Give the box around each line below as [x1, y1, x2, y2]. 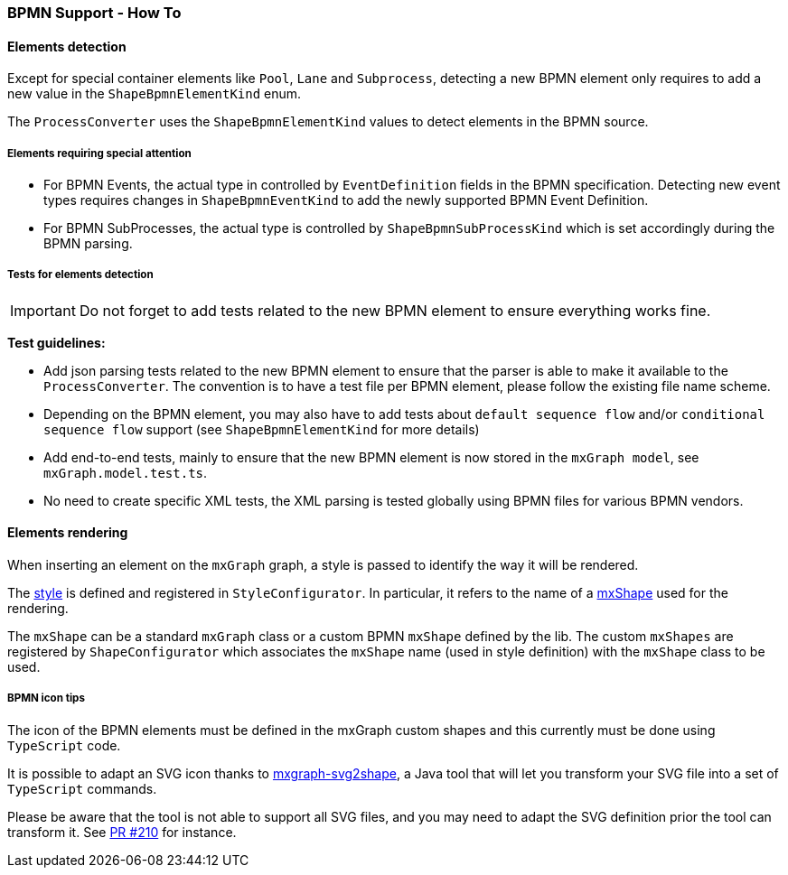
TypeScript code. [7, 737, 121, 753]
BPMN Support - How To [7, 4, 182, 22]
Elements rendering [7, 525, 128, 541]
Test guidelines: [7, 334, 106, 350]
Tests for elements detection [7, 268, 154, 282]
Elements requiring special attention [7, 146, 192, 160]
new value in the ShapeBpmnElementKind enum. [7, 86, 302, 102]
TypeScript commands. [7, 780, 157, 796]
